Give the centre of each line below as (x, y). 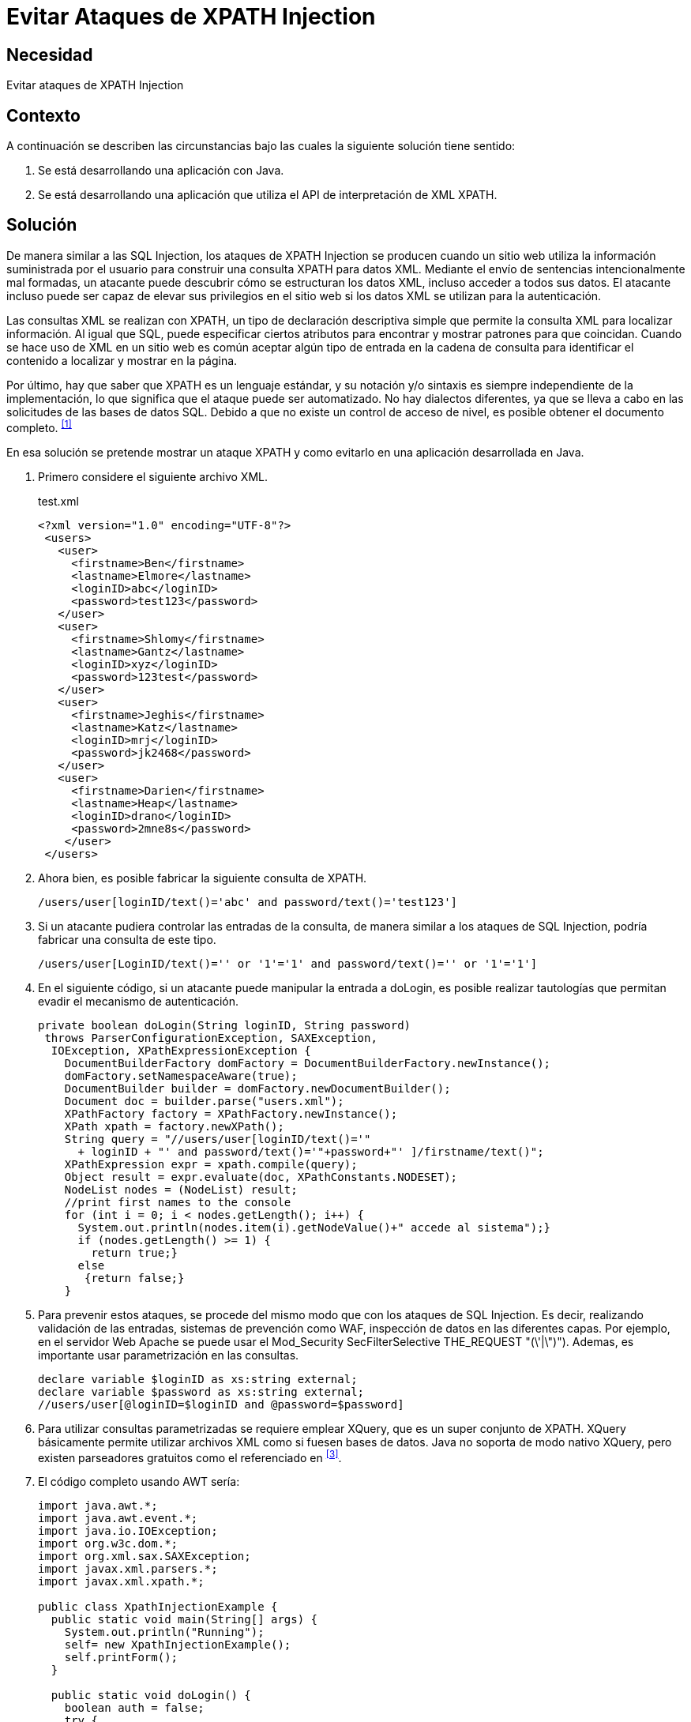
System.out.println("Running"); (164, 1632)
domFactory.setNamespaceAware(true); (181, 1075)
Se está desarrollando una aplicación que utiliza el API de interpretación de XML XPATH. (268, 195)
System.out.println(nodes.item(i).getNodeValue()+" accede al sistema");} (314, 1227)
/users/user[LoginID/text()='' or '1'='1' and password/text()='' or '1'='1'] (288, 963)
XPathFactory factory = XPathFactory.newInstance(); (231, 1113)
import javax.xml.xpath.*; (121, 1582)
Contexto (43, 115)
